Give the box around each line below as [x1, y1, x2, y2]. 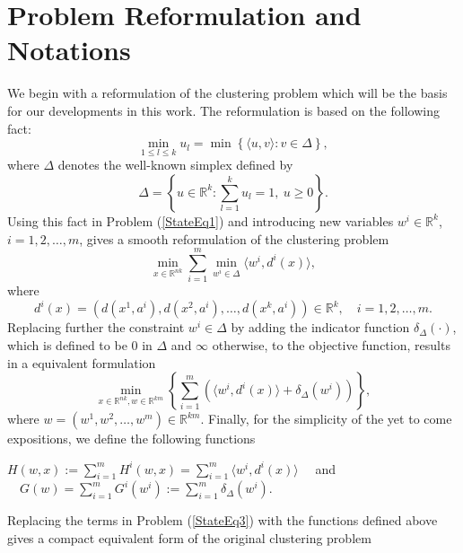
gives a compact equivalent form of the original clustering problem [7, 529, 371, 548]
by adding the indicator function [231, 318, 410, 337]
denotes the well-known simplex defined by [57, 155, 293, 174]
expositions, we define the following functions [7, 429, 256, 448]
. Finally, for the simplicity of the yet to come [200, 409, 452, 428]
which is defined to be [7, 335, 127, 354]
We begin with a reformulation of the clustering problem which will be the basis [7, 83, 448, 102]
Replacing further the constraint [7, 318, 185, 337]
